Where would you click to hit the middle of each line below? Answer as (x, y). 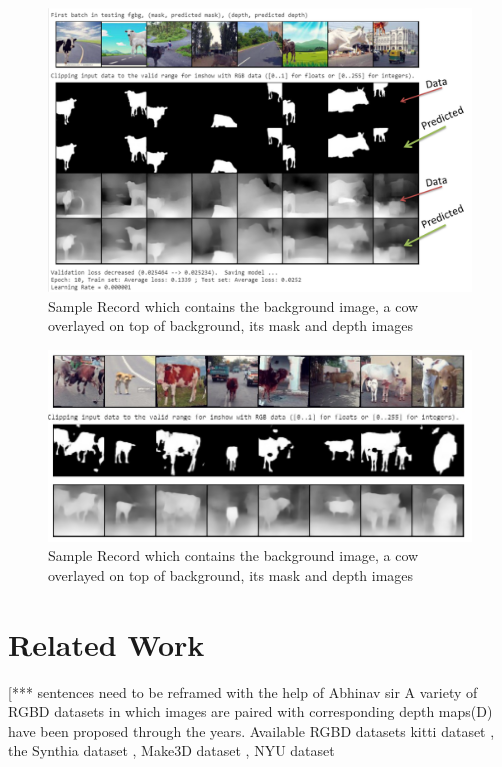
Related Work (106, 643)
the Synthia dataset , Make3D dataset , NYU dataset (171, 750)
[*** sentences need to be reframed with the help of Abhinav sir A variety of (243, 691)
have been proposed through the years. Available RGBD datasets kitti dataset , (251, 730)
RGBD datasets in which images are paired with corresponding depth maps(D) (250, 711)
